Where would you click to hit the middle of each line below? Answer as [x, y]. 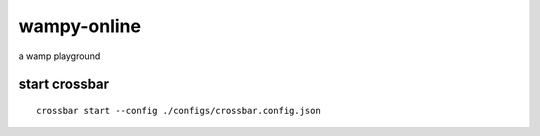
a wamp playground [59, 56]
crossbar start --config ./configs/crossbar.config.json [179, 110]
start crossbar [64, 84]
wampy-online [80, 26]
